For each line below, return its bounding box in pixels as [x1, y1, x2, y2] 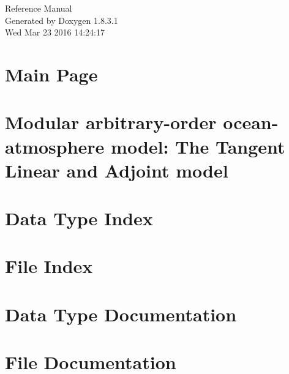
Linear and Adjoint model [5, 157, 228, 182]
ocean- [223, 110, 279, 135]
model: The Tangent [111, 133, 285, 159]
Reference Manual [5, 2, 72, 14]
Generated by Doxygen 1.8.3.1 [5, 13, 118, 26]
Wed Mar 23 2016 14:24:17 [5, 26, 105, 39]
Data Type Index [5, 206, 153, 231]
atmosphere [5, 133, 105, 159]
